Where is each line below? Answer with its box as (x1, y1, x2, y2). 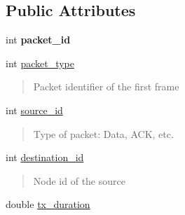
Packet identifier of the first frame (33, 79, 179, 94)
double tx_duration (6, 197, 90, 211)
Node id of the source (33, 173, 125, 188)
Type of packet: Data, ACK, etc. (33, 126, 174, 141)
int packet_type (6, 55, 75, 70)
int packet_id (6, 32, 71, 47)
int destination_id (6, 150, 84, 165)
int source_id (6, 102, 63, 117)
